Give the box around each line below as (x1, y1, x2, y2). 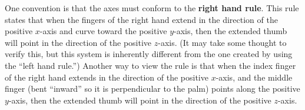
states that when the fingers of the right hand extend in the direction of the (5, 13, 278, 25)
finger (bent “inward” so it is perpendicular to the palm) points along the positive (5, 82, 300, 95)
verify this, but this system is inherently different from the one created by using (5, 48, 293, 60)
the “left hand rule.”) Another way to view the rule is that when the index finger (5, 59, 296, 71)
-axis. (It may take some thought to (158, 36, 287, 48)
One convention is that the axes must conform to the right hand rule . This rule (5, 2, 299, 14)
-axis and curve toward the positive (39, 25, 167, 37)
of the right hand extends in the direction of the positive (5, 71, 208, 83)
